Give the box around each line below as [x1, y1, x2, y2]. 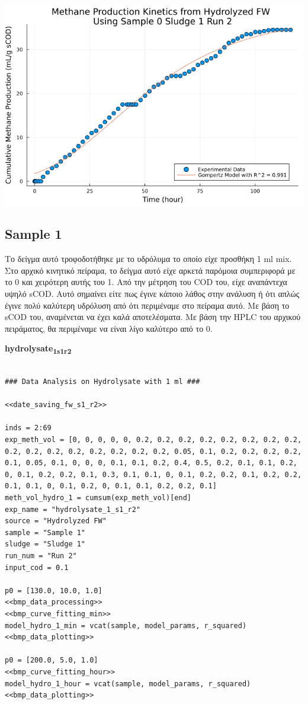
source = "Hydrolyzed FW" [5, 517, 107, 526]
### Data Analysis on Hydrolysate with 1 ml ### [5, 377, 200, 386]
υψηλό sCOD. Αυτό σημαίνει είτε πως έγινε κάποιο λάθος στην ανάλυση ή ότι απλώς [5, 287, 300, 299]
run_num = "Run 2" [5, 551, 77, 560]
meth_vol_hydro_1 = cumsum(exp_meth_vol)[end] [5, 494, 191, 502]
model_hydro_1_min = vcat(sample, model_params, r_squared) [5, 621, 247, 630]
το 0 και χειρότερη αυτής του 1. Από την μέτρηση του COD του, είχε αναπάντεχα [5, 276, 287, 288]
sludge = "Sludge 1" [5, 540, 86, 549]
